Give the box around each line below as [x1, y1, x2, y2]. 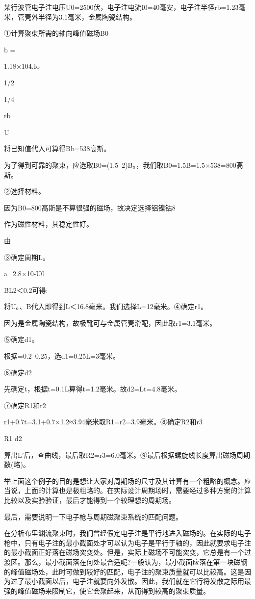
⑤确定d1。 [4, 334, 39, 344]
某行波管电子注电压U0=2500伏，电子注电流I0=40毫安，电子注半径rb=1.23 [4, 2, 239, 12]
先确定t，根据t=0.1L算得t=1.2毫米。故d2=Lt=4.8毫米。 [4, 384, 181, 394]
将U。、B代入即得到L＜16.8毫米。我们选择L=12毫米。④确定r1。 [4, 301, 208, 312]
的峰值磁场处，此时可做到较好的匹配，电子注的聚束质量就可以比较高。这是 [4, 566, 244, 576]
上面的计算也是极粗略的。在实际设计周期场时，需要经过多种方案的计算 [24, 485, 251, 495]
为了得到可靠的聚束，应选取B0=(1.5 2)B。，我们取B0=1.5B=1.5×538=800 [4, 159, 236, 170]
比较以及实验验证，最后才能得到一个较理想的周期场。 [4, 495, 176, 505]
